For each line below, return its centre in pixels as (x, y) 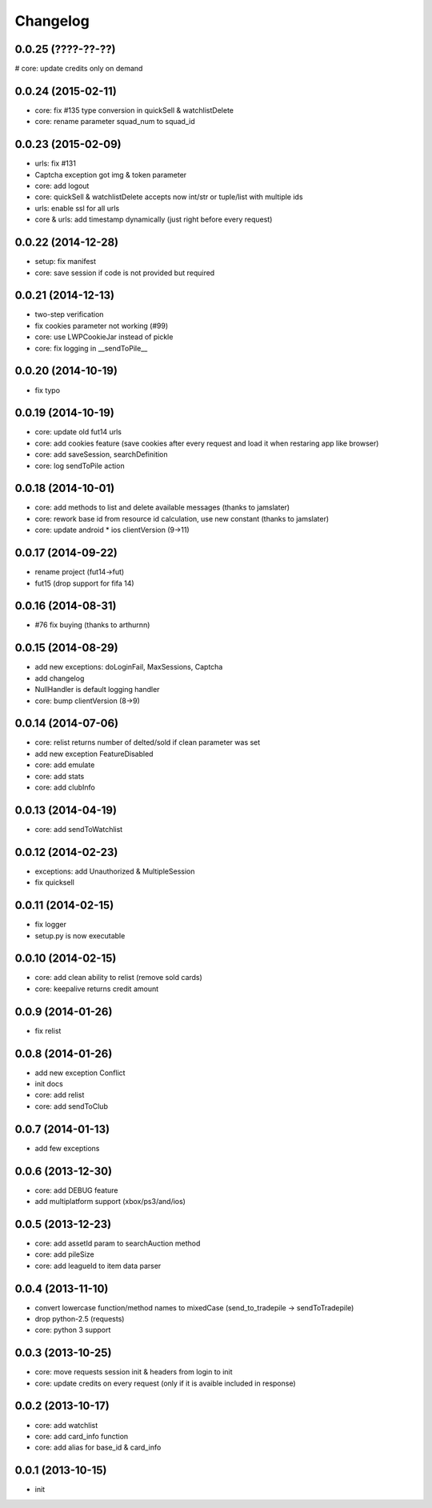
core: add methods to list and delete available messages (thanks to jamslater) (162, 507)
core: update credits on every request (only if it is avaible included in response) (165, 1383)
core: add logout (62, 186)
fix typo (47, 390)
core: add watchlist (66, 1425)
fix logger (51, 925)
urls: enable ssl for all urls (77, 208)
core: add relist (60, 1095)
